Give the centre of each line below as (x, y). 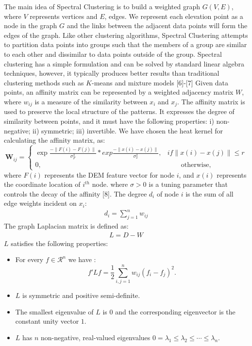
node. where (110, 184)
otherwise (195, 165)
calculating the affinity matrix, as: (55, 140)
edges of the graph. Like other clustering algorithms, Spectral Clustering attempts (126, 35)
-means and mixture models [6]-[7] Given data (160, 82)
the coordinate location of (42, 184)
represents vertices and (64, 16)
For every (29, 259)
